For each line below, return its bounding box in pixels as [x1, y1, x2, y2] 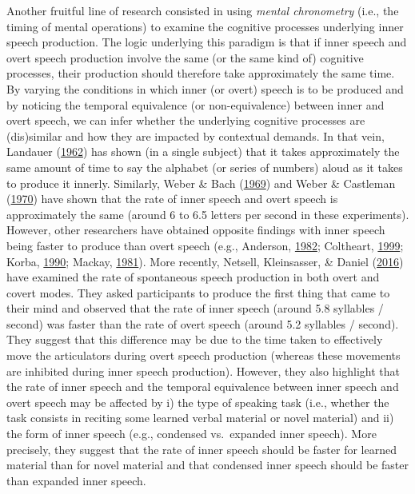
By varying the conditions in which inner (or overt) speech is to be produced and [6, 80, 404, 97]
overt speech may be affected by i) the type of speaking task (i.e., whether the [6, 393, 389, 410]
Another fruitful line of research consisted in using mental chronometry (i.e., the [6, 2, 399, 18]
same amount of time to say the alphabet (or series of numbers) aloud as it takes [6, 158, 403, 175]
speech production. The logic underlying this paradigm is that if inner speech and [6, 34, 407, 50]
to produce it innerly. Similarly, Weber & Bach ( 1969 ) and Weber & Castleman [6, 174, 396, 191]
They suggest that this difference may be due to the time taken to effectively [6, 331, 383, 348]
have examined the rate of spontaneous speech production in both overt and [6, 269, 380, 285]
